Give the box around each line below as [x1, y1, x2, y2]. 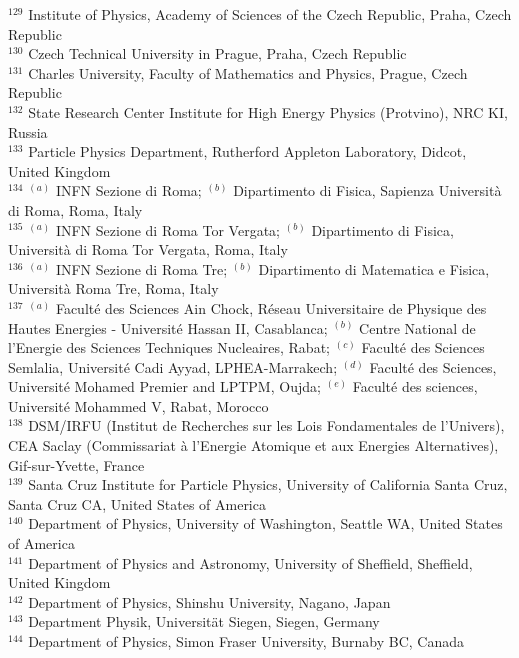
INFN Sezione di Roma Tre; [55, 258, 228, 279]
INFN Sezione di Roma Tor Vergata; [55, 219, 280, 240]
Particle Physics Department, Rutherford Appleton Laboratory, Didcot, [28, 141, 467, 162]
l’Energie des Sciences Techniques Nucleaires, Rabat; [8, 337, 330, 358]
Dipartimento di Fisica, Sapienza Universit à [233, 180, 502, 201]
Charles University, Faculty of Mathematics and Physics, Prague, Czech [28, 62, 468, 83]
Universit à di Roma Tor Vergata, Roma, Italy [8, 239, 288, 260]
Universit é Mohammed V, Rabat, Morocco [8, 395, 269, 416]
